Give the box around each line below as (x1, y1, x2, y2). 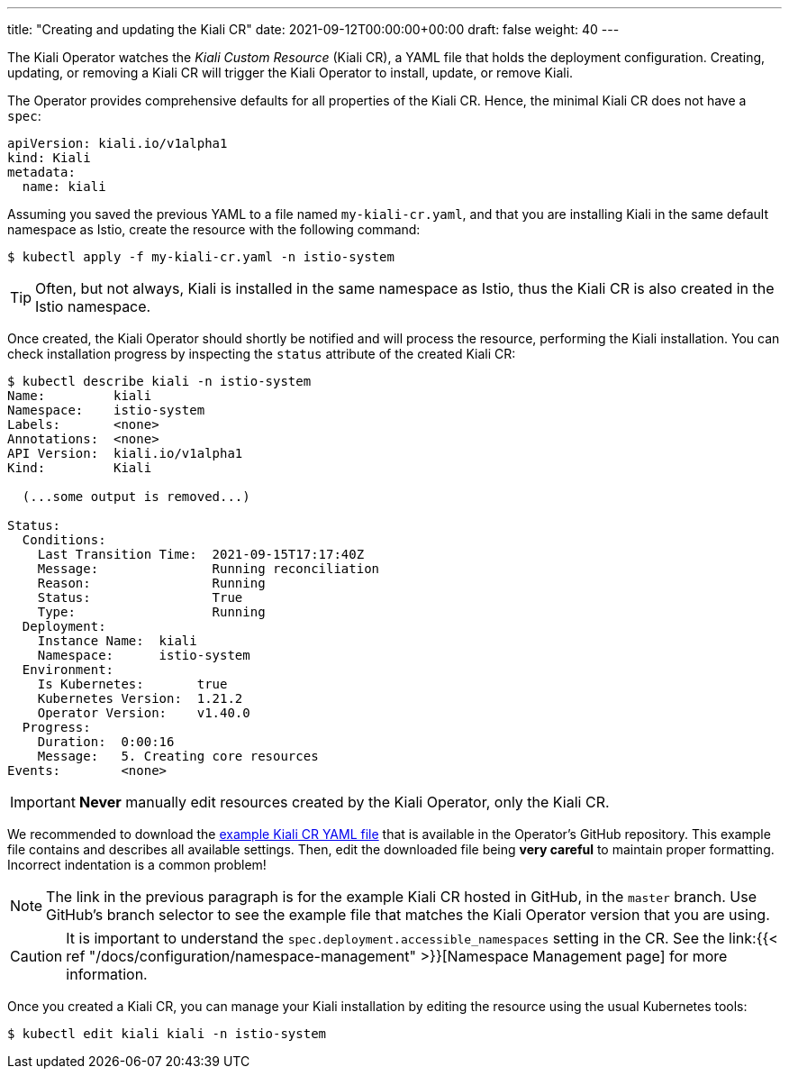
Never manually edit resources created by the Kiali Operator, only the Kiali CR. (78, 793, 610, 811)
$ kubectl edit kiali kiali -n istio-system (7, 1026, 327, 1041)
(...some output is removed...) (22, 489, 250, 504)
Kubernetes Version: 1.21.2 (37, 691, 243, 706)
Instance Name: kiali (37, 634, 197, 648)
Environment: (22, 662, 114, 677)
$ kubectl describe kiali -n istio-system (7, 374, 312, 388)
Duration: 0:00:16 (37, 734, 175, 749)
